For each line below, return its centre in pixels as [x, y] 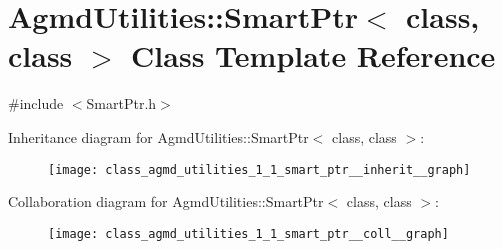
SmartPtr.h [121, 103]
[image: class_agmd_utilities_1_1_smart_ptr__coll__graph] [248, 233]
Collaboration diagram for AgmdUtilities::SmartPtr [166, 201]
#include [36, 103]
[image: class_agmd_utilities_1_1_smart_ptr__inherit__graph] [259, 169]
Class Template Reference [313, 55]
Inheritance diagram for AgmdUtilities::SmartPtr [158, 136]
